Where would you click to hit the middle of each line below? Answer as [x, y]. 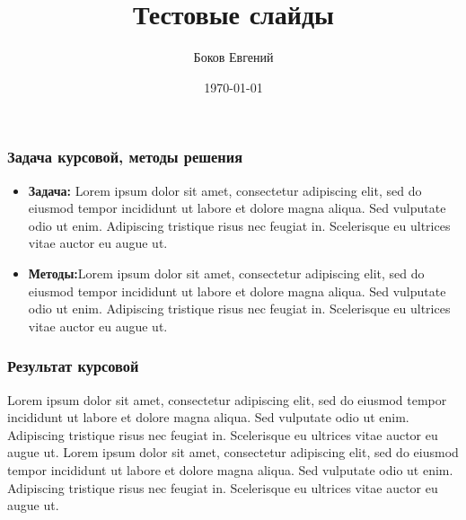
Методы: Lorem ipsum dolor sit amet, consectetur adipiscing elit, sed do [226, 273]
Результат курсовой [73, 366]
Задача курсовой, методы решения [125, 157]
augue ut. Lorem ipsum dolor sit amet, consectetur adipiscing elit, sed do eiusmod [233, 452]
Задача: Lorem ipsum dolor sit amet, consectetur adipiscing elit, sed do [225, 190]
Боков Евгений [233, 57]
